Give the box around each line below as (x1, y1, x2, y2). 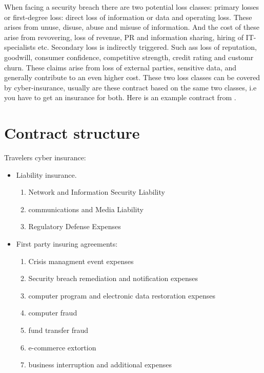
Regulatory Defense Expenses (28, 221, 121, 232)
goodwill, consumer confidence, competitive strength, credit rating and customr (4, 51, 254, 62)
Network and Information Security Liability (28, 186, 165, 197)
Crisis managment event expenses (28, 255, 134, 266)
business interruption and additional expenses (28, 359, 172, 370)
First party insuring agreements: (16, 238, 118, 249)
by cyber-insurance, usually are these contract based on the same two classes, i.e (4, 82, 257, 92)
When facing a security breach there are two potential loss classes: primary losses (4, 2, 259, 12)
